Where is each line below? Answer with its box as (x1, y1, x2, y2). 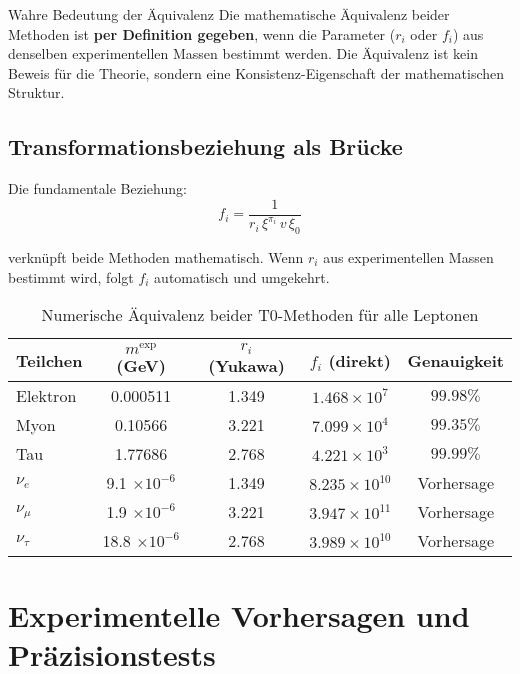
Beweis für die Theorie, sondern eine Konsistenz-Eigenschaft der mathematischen (8, 62, 505, 83)
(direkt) (328, 348, 391, 372)
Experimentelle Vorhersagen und (8, 595, 470, 636)
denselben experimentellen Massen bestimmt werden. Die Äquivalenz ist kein (8, 43, 479, 64)
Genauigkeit (407, 348, 504, 372)
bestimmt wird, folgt (8, 266, 134, 287)
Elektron (16, 384, 77, 408)
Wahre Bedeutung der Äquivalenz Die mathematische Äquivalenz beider (8, 4, 450, 24)
